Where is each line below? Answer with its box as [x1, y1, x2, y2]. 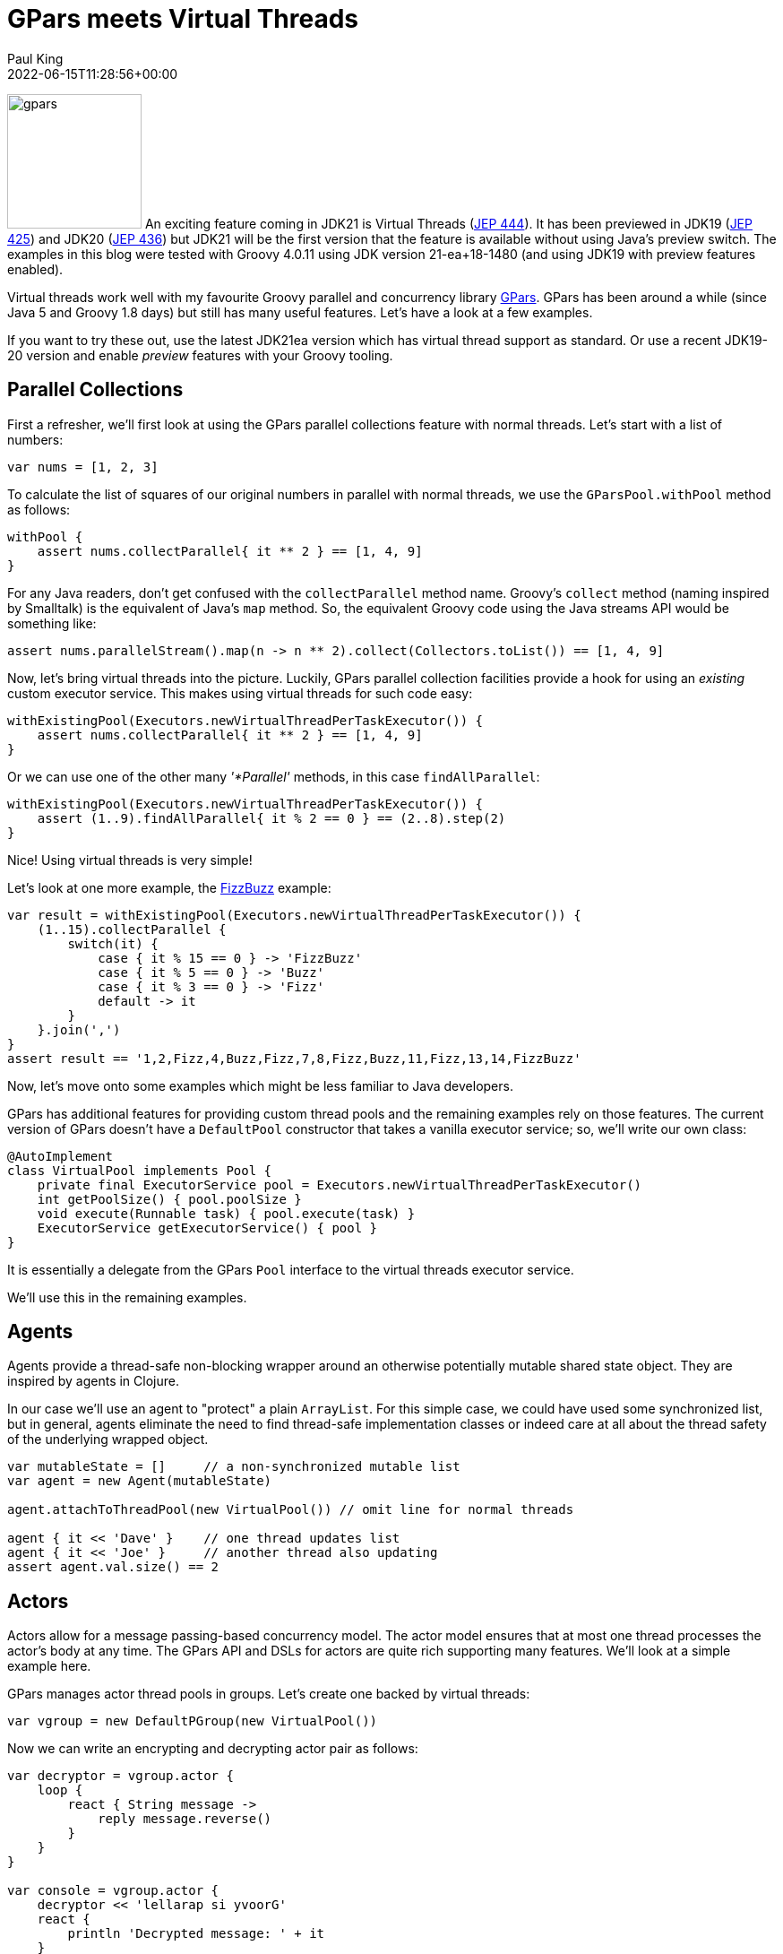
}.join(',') [37, 1022, 121, 1037]
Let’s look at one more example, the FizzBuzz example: [7, 879, 331, 895]
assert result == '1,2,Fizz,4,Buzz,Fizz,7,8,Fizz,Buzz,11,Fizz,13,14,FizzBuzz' [7, 1050, 581, 1066]
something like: [7, 615, 97, 631]
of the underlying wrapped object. [7, 1431, 209, 1448]
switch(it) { [67, 936, 159, 951]
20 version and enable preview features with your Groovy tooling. [7, 347, 393, 363]
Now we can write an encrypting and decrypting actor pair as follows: [7, 1741, 418, 1757]
